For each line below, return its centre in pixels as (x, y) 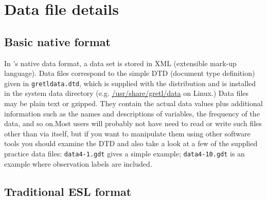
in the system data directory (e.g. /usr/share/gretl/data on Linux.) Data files (127, 93)
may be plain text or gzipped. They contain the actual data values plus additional (133, 103)
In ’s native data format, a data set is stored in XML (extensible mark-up (120, 63)
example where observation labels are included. (78, 163)
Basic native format (57, 41)
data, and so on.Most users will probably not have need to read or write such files (133, 123)
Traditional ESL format (68, 191)
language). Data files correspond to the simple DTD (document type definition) (130, 73)
